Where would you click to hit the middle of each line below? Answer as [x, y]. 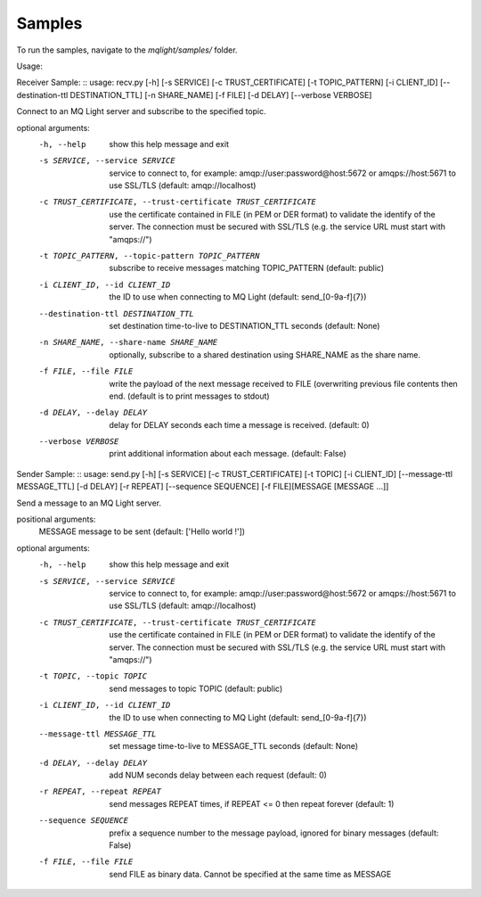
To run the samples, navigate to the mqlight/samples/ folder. [127, 50]
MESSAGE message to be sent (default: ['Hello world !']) [142, 531]
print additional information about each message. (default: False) [228, 454]
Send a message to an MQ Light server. [89, 503]
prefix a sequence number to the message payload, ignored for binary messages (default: [274, 833]
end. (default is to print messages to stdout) [190, 396]
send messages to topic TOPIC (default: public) [196, 688]
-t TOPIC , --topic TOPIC [93, 676]
